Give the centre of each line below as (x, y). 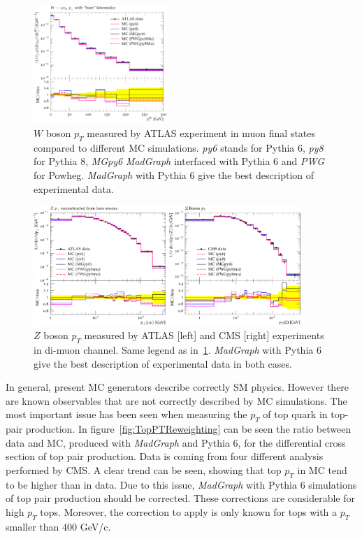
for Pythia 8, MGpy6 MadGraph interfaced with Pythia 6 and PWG (179, 161)
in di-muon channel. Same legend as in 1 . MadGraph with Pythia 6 (178, 350)
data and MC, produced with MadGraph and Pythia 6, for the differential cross (176, 442)
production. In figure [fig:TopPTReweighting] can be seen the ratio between (188, 429)
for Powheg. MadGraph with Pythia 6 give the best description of (174, 175)
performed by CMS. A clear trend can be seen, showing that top (144, 469)
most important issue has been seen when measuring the (126, 414)
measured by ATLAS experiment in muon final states (201, 133)
